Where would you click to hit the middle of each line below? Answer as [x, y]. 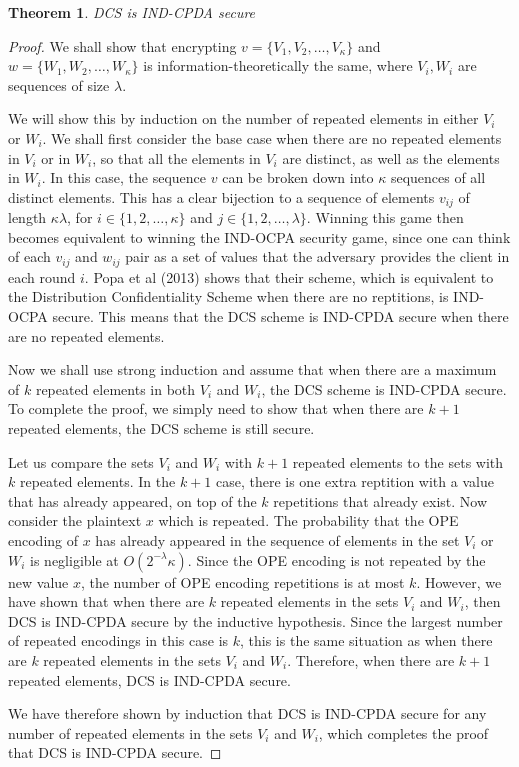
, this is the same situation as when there [366, 640]
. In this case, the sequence [124, 177]
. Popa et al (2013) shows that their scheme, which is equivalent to [289, 276]
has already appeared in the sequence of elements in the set [277, 539]
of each [29, 256]
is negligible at [74, 559]
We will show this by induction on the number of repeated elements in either [243, 118]
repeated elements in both [115, 388]
